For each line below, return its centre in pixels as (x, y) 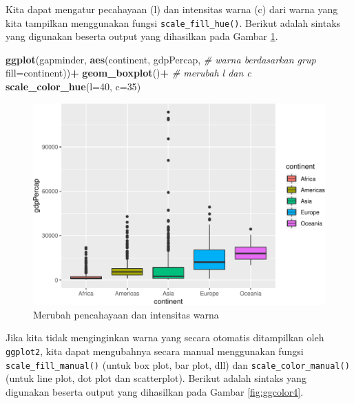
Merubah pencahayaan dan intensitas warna (126, 314)
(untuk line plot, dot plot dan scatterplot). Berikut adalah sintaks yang (156, 378)
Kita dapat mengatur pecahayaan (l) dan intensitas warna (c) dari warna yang (172, 9)
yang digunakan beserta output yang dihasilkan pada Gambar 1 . (142, 36)
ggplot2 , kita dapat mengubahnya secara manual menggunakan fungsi (155, 351)
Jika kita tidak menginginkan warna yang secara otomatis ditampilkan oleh (165, 337)
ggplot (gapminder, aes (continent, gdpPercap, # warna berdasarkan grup (161, 59)
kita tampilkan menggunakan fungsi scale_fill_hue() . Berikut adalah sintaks (173, 22)
